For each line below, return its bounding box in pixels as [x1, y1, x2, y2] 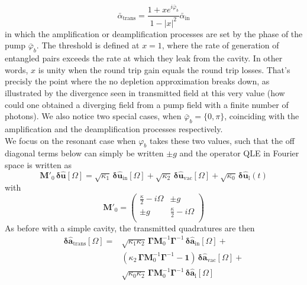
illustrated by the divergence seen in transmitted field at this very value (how [5, 87, 285, 99]
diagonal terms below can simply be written [5, 147, 164, 159]
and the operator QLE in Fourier [179, 147, 299, 159]
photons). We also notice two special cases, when [5, 110, 182, 122]
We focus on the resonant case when [5, 134, 136, 146]
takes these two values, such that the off [149, 134, 295, 146]
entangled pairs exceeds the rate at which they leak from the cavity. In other [5, 52, 283, 64]
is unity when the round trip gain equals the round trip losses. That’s [38, 63, 290, 76]
